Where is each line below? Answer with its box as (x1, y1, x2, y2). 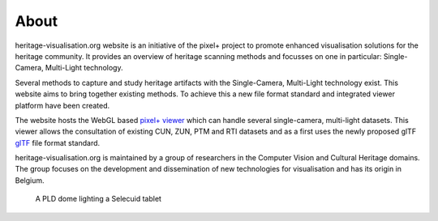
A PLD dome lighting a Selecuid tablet (35, 194, 162, 204)
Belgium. (15, 175, 45, 185)
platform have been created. (15, 100, 110, 110)
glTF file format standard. (15, 138, 101, 147)
